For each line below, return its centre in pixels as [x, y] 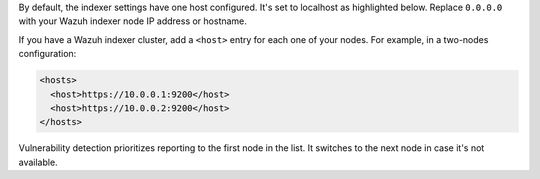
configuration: [47, 54]
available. [38, 162]
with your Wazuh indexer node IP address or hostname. [132, 21]
